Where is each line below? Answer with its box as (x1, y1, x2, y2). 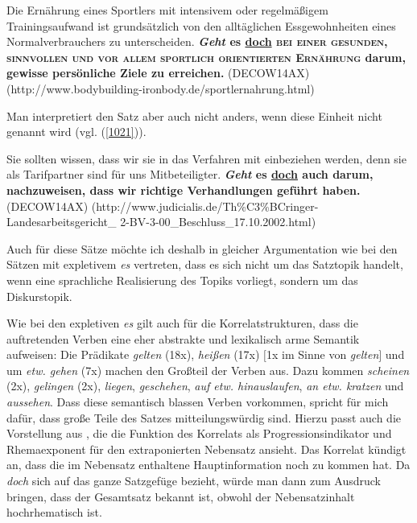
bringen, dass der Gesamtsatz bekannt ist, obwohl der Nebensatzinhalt (6, 488, 355, 504)
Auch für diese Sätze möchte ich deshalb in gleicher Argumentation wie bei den (6, 240, 398, 257)
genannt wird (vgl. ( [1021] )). (6, 123, 147, 140)
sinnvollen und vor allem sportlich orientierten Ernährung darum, (6, 48, 406, 65)
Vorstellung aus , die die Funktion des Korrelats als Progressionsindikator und (6, 425, 392, 442)
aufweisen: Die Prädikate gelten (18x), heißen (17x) (6, 346, 260, 363)
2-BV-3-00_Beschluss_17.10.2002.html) (120, 213, 316, 230)
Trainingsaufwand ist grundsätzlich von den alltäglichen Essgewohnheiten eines (6, 17, 396, 34)
